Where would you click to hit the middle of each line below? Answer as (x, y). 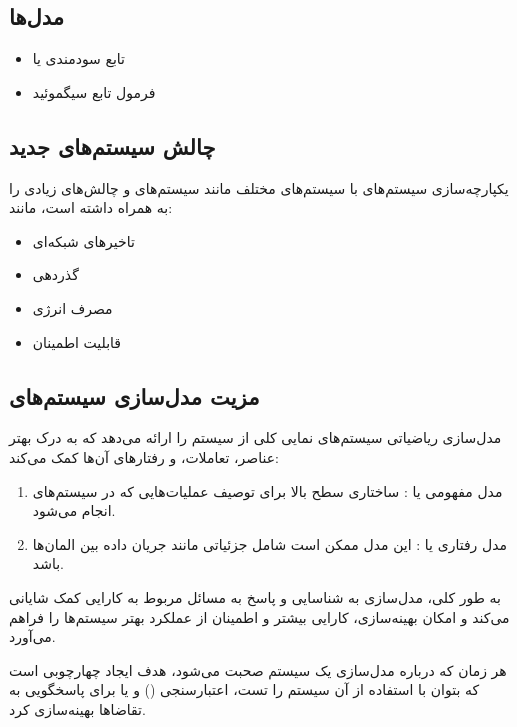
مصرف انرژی (72, 307)
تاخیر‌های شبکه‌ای (83, 240)
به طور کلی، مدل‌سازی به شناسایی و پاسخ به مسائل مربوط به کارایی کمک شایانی (255, 596)
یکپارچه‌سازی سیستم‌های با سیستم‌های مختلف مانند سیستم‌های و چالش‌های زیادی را (259, 187)
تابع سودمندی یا (79, 58)
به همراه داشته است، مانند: (91, 207)
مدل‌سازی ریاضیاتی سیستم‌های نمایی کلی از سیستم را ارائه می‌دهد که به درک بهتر (255, 437)
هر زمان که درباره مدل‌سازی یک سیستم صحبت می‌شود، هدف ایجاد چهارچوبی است (258, 669)
